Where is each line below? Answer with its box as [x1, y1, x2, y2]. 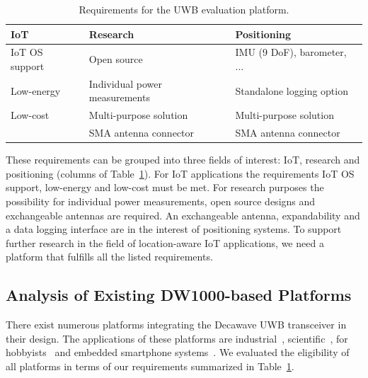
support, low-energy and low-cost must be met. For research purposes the [6, 180, 324, 195]
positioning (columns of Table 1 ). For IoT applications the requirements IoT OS [6, 166, 355, 181]
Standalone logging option [235, 83, 348, 98]
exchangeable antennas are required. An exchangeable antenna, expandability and [6, 207, 360, 222]
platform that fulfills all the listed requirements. [6, 249, 213, 264]
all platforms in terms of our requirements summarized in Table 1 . [6, 358, 294, 373]
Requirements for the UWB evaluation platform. [79, 2, 289, 16]
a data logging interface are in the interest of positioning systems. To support [6, 222, 342, 236]
